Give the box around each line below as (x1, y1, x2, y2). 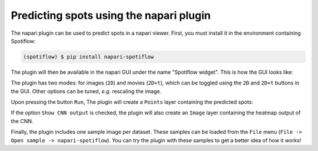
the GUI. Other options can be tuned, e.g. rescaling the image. (11, 87, 162, 94)
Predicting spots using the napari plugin (11, 9, 211, 22)
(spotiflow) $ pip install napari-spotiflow (23, 53, 154, 60)
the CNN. (11, 117, 34, 124)
